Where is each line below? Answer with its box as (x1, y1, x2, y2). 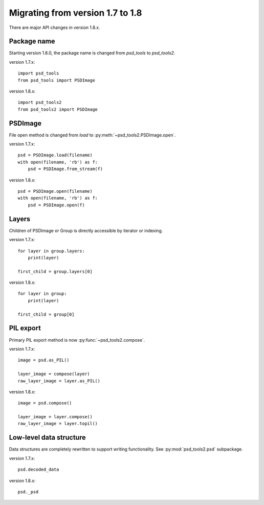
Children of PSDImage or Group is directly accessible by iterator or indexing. (9, 227, 163, 233)
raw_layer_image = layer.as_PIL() (18, 378, 100, 383)
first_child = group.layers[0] (18, 269, 93, 274)
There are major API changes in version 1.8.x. (9, 25, 100, 30)
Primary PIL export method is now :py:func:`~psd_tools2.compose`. (9, 337, 145, 343)
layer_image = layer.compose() (18, 414, 93, 420)
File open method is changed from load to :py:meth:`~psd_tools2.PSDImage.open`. (9, 132, 176, 138)
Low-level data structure (9, 433, 86, 442)
